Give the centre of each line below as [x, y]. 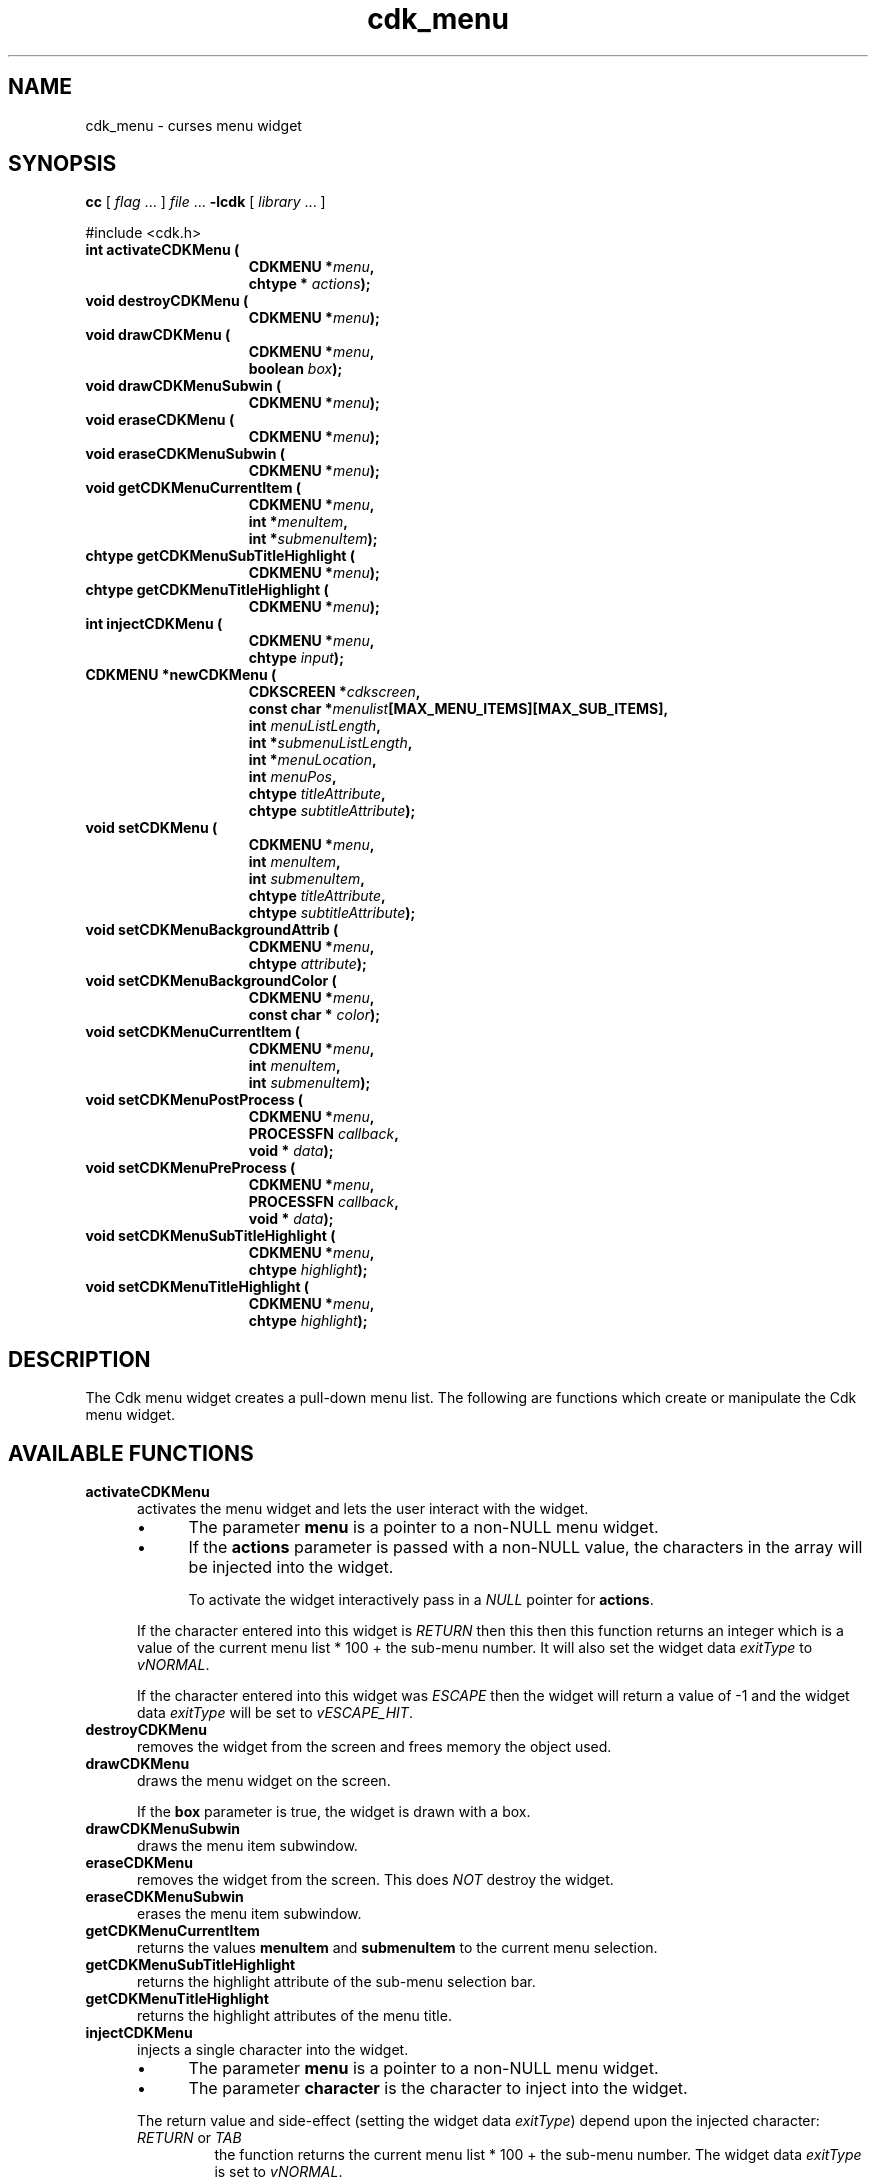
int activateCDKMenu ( [162, 250]
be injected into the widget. [291, 1567]
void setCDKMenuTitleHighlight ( [197, 1287]
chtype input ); [296, 658]
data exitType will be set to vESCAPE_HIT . [275, 1713]
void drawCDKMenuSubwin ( [183, 386]
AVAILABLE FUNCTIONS [131, 1453]
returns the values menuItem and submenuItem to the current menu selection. [397, 1948]
